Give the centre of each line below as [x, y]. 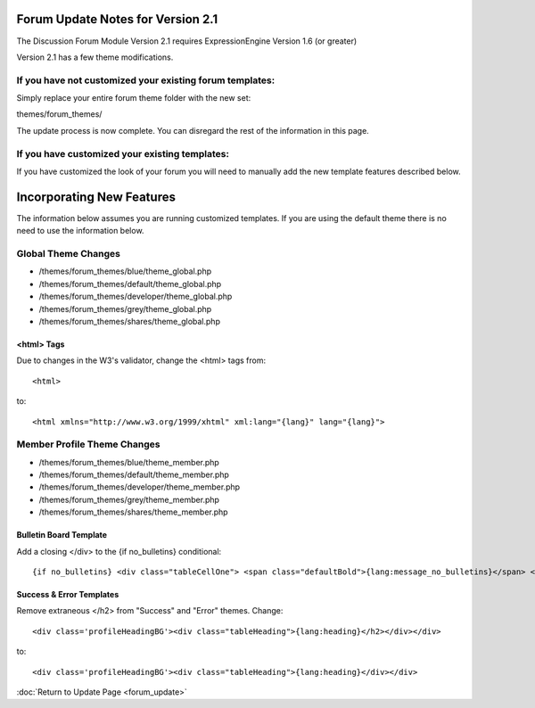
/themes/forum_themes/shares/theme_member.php [133, 512]
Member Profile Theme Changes [88, 444]
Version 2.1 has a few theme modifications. [95, 57]
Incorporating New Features [96, 197]
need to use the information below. [80, 231]
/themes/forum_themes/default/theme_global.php [130, 284]
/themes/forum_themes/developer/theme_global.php [136, 296]
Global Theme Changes [68, 254]
